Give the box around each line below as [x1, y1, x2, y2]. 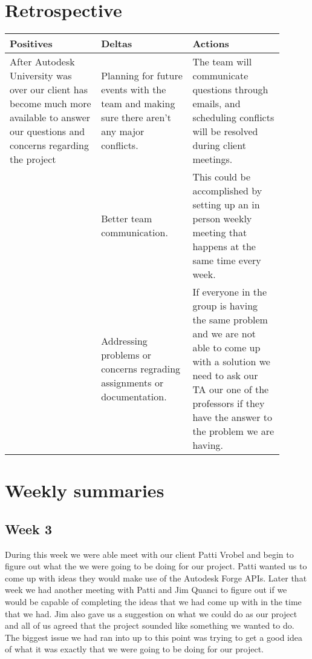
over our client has [10, 82, 88, 97]
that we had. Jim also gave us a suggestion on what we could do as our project [5, 607, 297, 620]
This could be [192, 170, 251, 184]
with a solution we [192, 354, 270, 369]
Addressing [101, 333, 148, 348]
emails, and [192, 96, 241, 111]
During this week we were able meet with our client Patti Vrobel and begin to [5, 548, 294, 560]
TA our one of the [192, 382, 269, 397]
